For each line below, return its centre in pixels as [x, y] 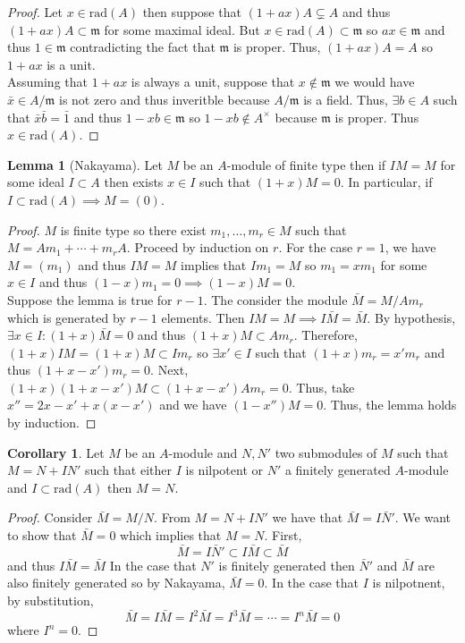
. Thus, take [321, 387]
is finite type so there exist [133, 229]
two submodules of [326, 452]
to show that [42, 535]
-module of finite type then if [306, 164]
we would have [375, 82]
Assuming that [47, 82]
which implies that [171, 535]
